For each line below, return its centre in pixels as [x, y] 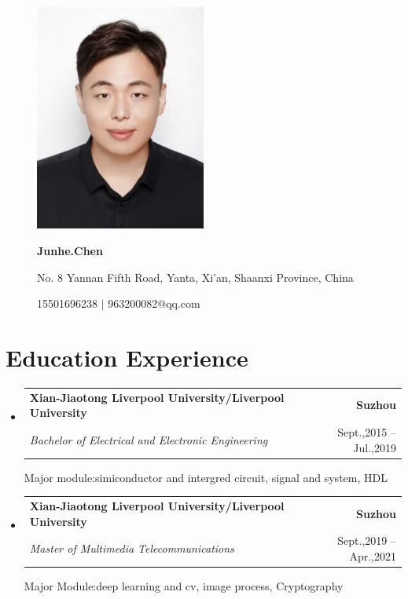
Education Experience [127, 357]
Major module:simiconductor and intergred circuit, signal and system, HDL [206, 477]
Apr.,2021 [373, 556]
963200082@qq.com [154, 303]
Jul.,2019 [375, 447]
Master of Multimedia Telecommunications [132, 548]
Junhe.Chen [70, 250]
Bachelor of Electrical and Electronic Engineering [149, 439]
